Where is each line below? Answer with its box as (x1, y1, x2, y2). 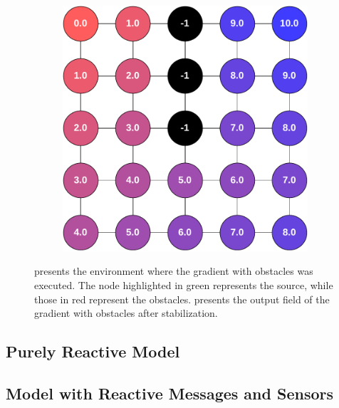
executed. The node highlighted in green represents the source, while (34, 278, 333, 292)
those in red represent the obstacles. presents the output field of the (34, 291, 330, 306)
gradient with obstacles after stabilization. (34, 305, 218, 320)
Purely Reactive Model (6, 340, 180, 362)
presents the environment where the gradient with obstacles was (34, 263, 313, 278)
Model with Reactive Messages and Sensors (6, 382, 333, 404)
